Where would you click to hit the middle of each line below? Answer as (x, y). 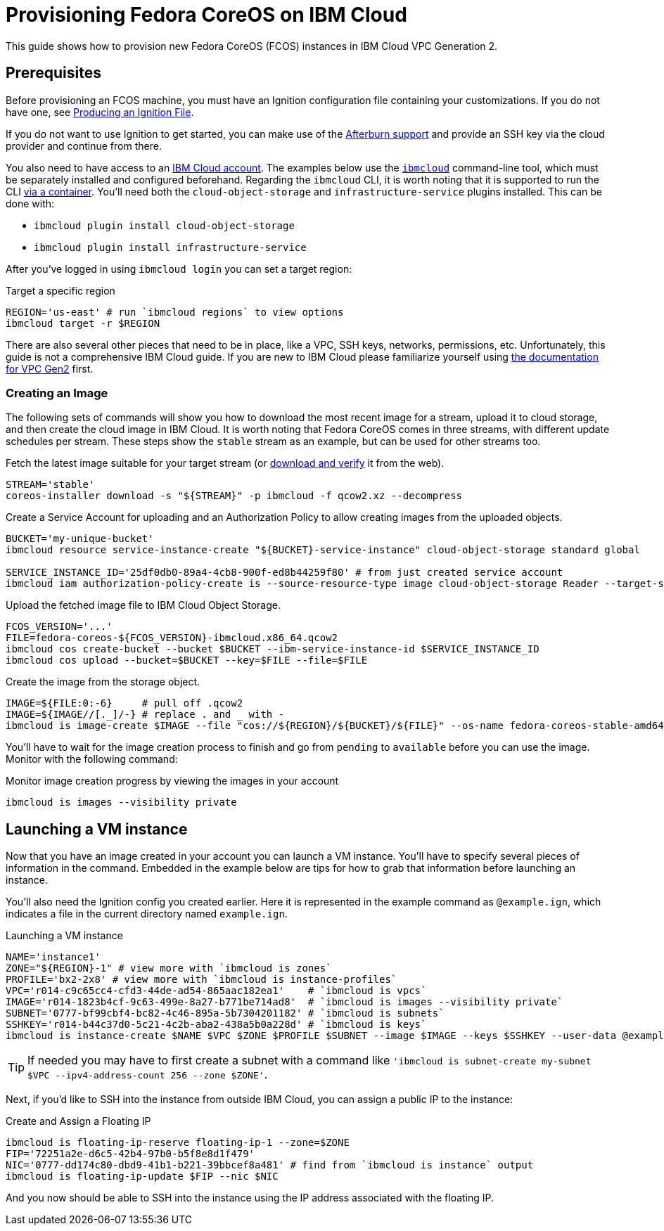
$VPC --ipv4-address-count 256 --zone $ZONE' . (148, 1075)
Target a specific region (60, 290)
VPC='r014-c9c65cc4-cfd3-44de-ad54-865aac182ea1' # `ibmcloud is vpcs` (216, 991)
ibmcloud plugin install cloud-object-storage (164, 225)
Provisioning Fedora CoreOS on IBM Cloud (206, 15)
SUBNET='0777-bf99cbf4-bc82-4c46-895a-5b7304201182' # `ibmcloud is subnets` (225, 1013)
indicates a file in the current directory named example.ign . (147, 914)
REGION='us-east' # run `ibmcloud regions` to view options (175, 312)
